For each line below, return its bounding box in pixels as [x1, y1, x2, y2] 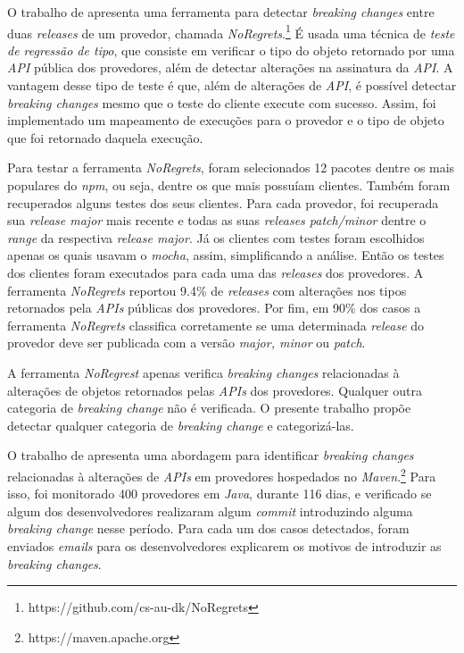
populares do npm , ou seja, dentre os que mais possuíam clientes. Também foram [7, 176, 451, 194]
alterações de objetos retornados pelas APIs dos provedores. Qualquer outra [7, 381, 422, 399]
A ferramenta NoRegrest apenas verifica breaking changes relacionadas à [7, 363, 400, 381]
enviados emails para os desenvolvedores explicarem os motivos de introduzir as [7, 536, 442, 555]
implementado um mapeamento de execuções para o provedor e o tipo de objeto [7, 111, 444, 130]
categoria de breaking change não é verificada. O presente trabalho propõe [7, 398, 411, 417]
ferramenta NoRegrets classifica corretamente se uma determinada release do [7, 315, 425, 334]
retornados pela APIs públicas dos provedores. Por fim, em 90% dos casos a [7, 298, 421, 317]
